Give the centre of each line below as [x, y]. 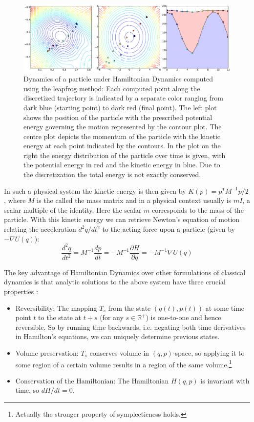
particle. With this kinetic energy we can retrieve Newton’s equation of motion [122, 219]
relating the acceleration [40, 229]
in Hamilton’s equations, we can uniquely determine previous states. [117, 336]
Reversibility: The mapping [56, 308]
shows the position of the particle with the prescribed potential [118, 117]
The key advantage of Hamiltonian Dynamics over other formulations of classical [125, 272]
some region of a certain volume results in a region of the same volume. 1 [124, 363]
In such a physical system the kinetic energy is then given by [95, 191]
